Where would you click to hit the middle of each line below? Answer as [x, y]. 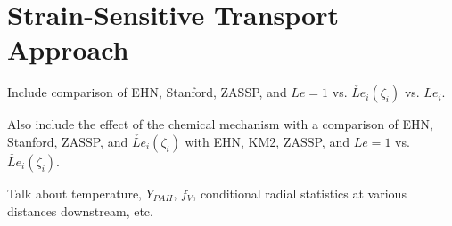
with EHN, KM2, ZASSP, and [267, 141]
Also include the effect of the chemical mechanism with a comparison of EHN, [220, 124]
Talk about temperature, [74, 193]
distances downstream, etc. [80, 210]
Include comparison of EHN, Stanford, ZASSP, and [147, 92]
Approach [68, 49]
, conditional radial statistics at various [300, 193]
